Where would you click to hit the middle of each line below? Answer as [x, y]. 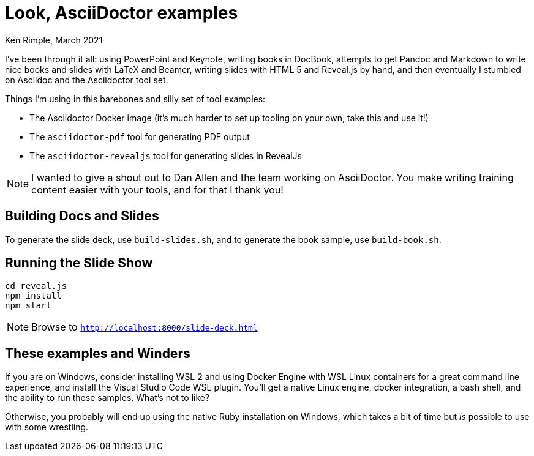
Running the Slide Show [79, 263]
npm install [33, 296]
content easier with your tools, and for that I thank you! [157, 189]
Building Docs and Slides [82, 216]
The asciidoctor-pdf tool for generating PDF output [140, 136]
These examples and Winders [98, 353]
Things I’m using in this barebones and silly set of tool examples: [135, 99]
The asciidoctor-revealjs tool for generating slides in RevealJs [166, 155]
